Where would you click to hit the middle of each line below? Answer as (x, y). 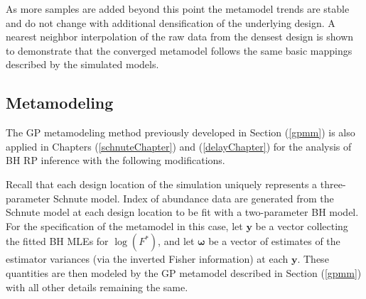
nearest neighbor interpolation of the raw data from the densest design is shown (180, 37)
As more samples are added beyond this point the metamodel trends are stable (178, 9)
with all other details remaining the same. (97, 287)
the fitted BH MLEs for (57, 241)
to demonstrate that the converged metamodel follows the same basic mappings (179, 50)
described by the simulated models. (82, 64)
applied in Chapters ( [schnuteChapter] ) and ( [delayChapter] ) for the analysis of (179, 146)
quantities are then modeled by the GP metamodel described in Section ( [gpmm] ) (184, 272)
